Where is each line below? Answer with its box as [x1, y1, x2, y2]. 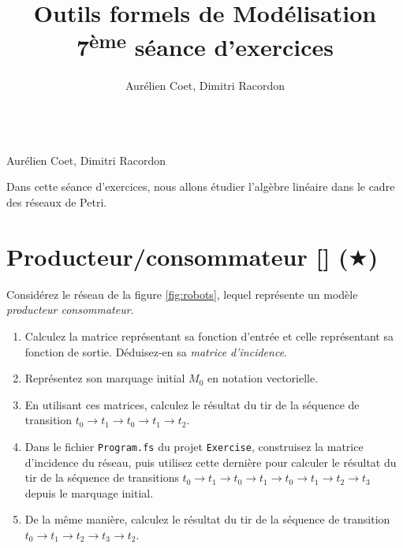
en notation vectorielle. [207, 370, 319, 386]
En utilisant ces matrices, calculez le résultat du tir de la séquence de [24, 396, 360, 412]
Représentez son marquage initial [24, 370, 185, 386]
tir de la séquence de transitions [24, 469, 179, 486]
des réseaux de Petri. [6, 194, 107, 211]
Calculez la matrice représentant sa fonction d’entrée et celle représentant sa [24, 327, 394, 344]
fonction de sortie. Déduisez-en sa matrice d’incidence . [24, 343, 287, 360]
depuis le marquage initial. [24, 484, 154, 501]
